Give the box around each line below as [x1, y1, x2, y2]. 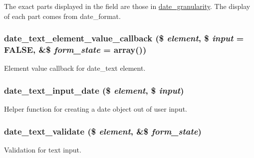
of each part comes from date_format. [4, 10, 121, 21]
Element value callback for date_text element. [4, 63, 146, 73]
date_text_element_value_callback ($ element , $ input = [4, 32, 244, 44]
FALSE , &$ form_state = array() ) [4, 43, 147, 56]
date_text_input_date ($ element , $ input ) [4, 84, 184, 96]
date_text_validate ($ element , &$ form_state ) [4, 125, 202, 137]
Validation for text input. [4, 144, 81, 155]
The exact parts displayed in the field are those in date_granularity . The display [4, 1, 251, 11]
